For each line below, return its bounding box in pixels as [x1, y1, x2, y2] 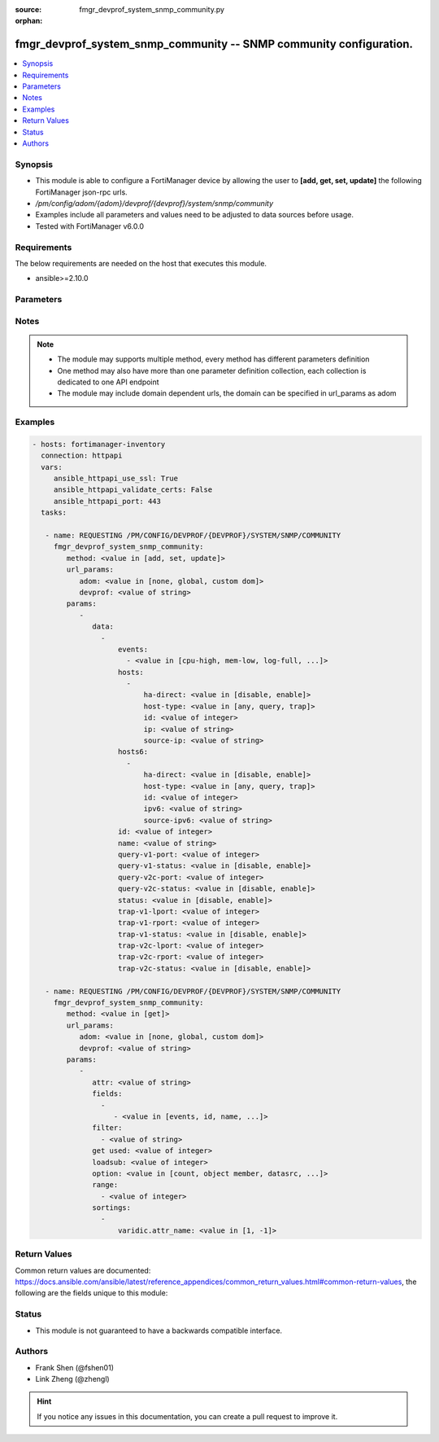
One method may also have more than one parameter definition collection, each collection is [57, 366, 367, 375]
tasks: [41, 508, 67, 517]
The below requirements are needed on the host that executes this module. [15, 258, 267, 268]
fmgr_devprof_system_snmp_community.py [79, 5, 225, 14]
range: [92, 1181, 119, 1190]
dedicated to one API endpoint [57, 377, 159, 387]
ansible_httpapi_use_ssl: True [53, 474, 179, 484]
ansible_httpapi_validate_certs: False [53, 485, 213, 494]
